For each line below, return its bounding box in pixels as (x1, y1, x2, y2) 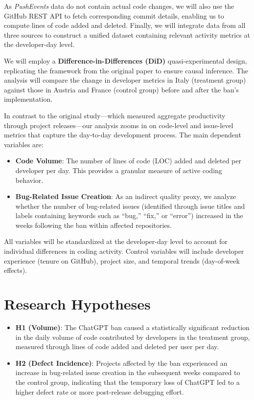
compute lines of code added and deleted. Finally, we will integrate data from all (4, 20, 246, 30)
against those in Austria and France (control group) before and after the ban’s (4, 84, 239, 94)
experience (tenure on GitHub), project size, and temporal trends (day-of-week (4, 255, 240, 266)
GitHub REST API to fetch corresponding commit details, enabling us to (4, 10, 224, 21)
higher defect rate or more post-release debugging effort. (15, 386, 184, 397)
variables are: (4, 139, 44, 149)
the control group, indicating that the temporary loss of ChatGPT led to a (15, 377, 240, 387)
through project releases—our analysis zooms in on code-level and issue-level (4, 120, 233, 130)
